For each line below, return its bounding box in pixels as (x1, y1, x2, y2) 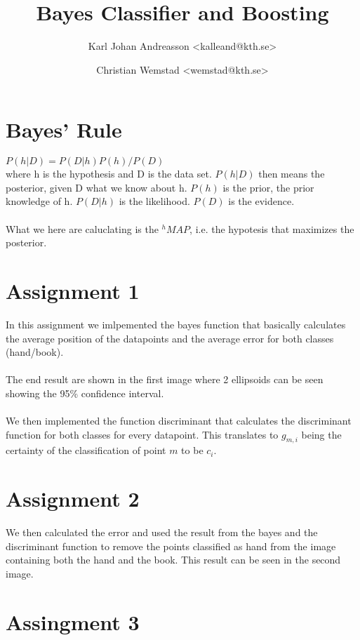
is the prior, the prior (222, 180, 314, 194)
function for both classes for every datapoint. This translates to (6, 427, 279, 441)
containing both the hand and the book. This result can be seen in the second (6, 552, 341, 567)
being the (301, 427, 342, 441)
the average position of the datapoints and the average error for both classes (6, 331, 334, 345)
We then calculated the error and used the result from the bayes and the (6, 525, 318, 540)
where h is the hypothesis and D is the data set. (6, 166, 212, 181)
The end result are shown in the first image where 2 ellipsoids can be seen (6, 372, 324, 387)
